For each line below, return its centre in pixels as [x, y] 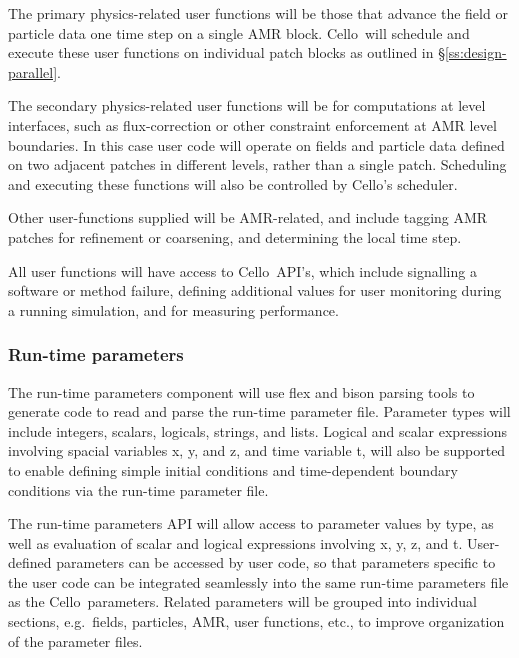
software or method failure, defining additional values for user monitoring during [255, 290]
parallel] [33, 71]
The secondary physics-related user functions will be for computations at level [247, 105]
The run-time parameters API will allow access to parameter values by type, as [251, 523]
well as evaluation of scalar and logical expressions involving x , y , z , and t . [235, 542]
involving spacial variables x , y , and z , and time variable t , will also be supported [257, 450]
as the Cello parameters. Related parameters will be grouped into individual [242, 601]
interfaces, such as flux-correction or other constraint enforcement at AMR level [252, 124]
